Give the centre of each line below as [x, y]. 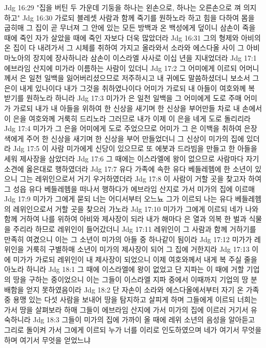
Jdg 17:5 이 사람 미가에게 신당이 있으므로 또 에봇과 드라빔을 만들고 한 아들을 [135, 148]
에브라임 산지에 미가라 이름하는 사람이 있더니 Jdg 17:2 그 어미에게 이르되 [121, 68]
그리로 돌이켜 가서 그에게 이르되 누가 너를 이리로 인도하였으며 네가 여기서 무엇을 [133, 329]
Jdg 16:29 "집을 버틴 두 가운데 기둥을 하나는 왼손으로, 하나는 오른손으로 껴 [123, 7]
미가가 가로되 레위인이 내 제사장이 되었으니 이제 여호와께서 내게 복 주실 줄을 [135, 259]
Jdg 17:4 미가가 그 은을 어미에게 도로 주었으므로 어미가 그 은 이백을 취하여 [123, 128]
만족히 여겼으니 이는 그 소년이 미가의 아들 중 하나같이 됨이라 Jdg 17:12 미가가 [128, 239]
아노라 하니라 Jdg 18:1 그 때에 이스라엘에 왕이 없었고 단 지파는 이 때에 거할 [124, 269]
